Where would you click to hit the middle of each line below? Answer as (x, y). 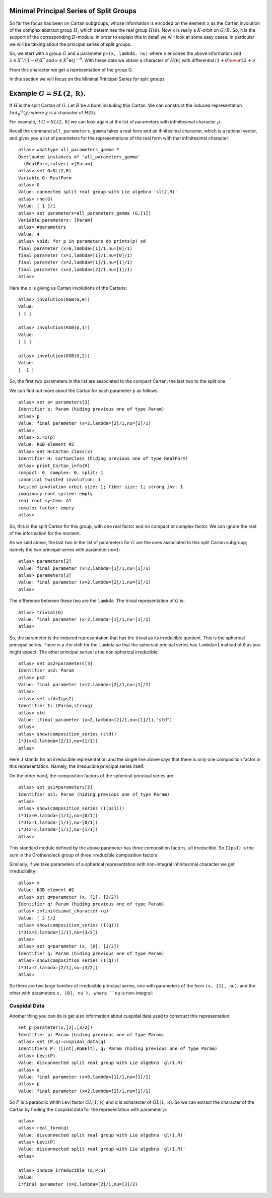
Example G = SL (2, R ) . (48, 93)
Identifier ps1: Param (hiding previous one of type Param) (94, 794)
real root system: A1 (45, 501)
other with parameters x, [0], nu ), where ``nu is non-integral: (81, 993)
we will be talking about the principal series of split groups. (71, 44)
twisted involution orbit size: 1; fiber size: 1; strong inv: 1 (101, 487)
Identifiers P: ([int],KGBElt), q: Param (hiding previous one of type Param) (118, 1049)
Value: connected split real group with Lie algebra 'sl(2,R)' (98, 192)
